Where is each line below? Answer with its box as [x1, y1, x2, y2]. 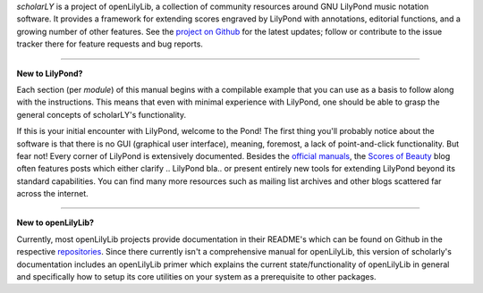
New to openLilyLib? [16, 217, 94, 228]
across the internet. [16, 188, 89, 199]
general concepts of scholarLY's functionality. [16, 109, 187, 120]
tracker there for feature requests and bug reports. [16, 38, 203, 49]
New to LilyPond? [16, 68, 83, 79]
